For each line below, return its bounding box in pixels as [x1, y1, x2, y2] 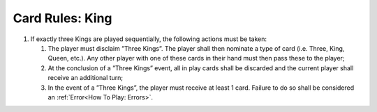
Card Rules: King [13, 10, 112, 26]
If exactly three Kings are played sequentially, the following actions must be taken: [30, 35, 267, 43]
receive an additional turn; [47, 74, 124, 82]
